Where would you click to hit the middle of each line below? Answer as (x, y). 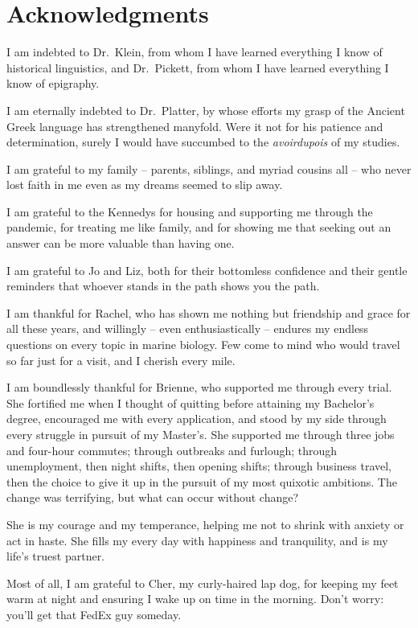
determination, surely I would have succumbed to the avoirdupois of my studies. (203, 142)
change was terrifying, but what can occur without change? (153, 497)
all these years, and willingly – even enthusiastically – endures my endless (188, 328)
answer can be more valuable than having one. (121, 243)
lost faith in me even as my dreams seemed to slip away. (145, 185)
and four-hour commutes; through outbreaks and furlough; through (172, 450)
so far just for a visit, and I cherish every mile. (121, 360)
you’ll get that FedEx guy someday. (94, 614)
